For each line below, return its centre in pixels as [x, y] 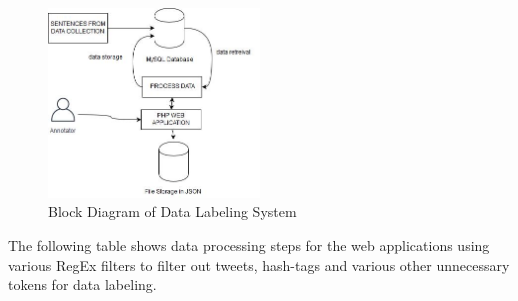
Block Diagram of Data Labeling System [172, 211]
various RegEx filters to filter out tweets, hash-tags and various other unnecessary [259, 264]
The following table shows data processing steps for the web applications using [249, 244]
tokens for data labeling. [82, 284]
